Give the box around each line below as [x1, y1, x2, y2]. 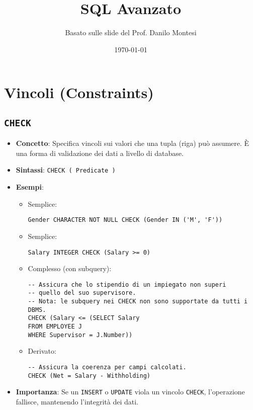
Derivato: [28, 346, 56, 356]
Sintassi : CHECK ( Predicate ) [16, 165, 116, 175]
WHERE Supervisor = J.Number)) [28, 331, 133, 339]
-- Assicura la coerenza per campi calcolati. [28, 364, 187, 371]
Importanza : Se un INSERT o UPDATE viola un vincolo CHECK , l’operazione [16, 386, 245, 397]
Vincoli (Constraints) [4, 82, 154, 103]
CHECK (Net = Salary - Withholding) [28, 372, 150, 379]
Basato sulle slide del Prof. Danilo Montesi [65, 27, 197, 38]
